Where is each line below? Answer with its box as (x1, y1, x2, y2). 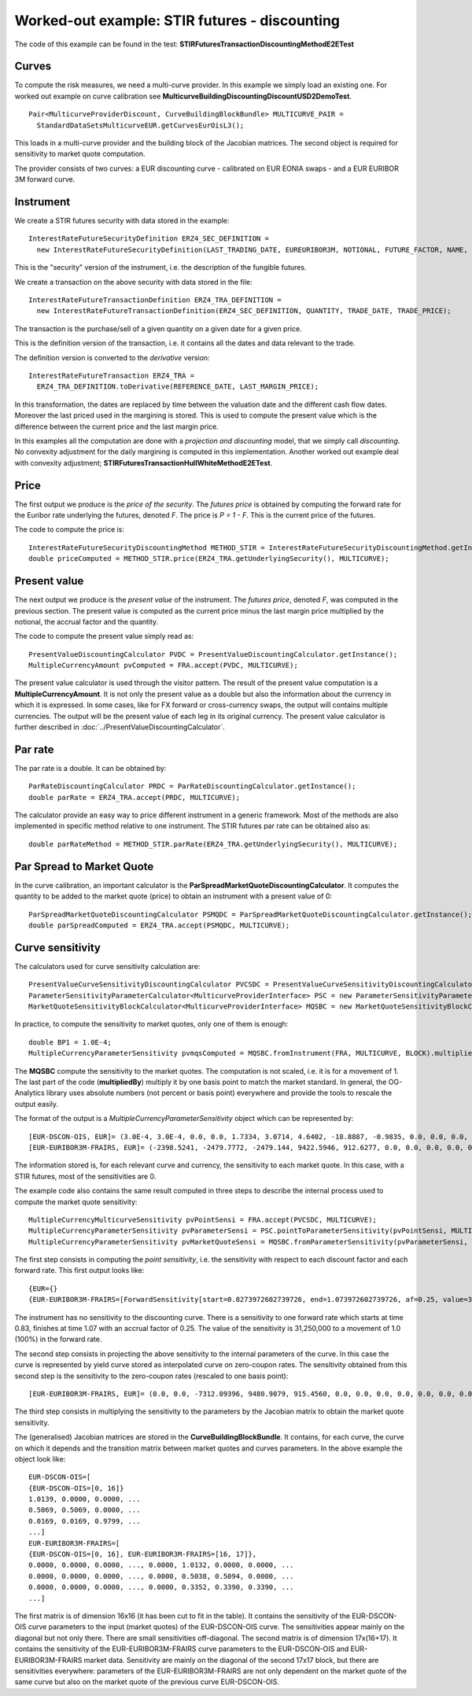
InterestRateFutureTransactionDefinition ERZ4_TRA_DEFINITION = (28, 296, 282, 304)
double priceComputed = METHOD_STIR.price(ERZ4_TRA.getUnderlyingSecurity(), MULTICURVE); (28, 555, 389, 563)
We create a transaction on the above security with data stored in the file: (14, 277, 253, 286)
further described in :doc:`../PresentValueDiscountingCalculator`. (14, 722, 225, 732)
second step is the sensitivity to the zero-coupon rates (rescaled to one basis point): (14, 1371, 289, 1381)
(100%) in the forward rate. (14, 1334, 102, 1344)
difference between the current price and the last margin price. (14, 422, 219, 431)
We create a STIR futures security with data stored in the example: (14, 216, 230, 226)
